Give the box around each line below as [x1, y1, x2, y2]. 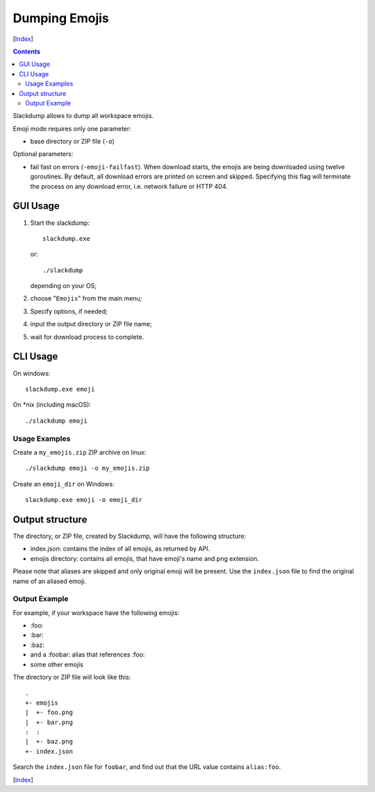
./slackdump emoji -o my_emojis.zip [25, 464, 150, 472]
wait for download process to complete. [30, 332, 144, 341]
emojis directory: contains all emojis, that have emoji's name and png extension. [30, 554, 260, 562]
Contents [12, 47, 41, 56]
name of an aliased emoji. [12, 577, 87, 585]
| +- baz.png [25, 738, 73, 745]
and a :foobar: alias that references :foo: [30, 650, 145, 659]
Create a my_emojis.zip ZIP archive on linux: [12, 448, 147, 456]
